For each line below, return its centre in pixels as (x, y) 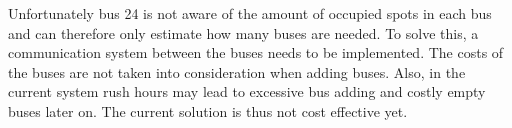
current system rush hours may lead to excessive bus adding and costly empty (247, 91)
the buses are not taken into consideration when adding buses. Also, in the (237, 71)
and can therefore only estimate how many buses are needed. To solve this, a (243, 32)
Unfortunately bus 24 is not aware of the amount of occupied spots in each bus (250, 13)
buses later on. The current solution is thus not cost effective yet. (208, 110)
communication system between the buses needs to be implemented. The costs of (256, 52)
